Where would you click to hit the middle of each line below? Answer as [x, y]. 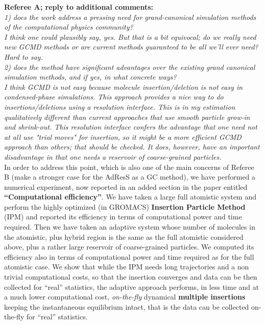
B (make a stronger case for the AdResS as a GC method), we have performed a [130, 177]
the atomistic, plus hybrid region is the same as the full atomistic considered [124, 236]
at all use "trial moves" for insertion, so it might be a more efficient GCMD [123, 136]
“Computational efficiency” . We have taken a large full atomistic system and [130, 197]
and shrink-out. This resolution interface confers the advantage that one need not [131, 127]
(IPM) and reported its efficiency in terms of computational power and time [123, 217]
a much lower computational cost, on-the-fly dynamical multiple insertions [125, 297]
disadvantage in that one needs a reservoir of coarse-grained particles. [113, 156]
